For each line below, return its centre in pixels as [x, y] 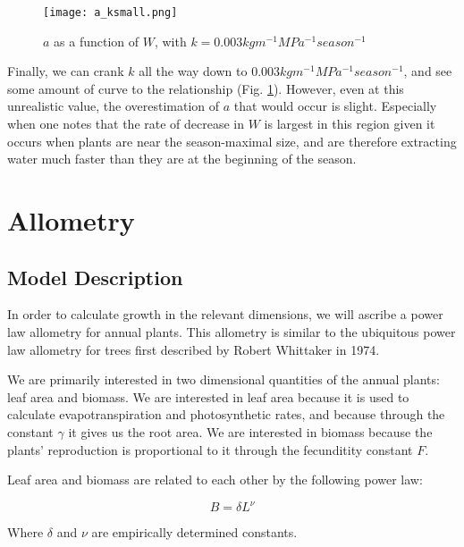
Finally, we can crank [66, 71]
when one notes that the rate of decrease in [126, 124]
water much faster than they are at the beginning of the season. [182, 159]
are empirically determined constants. [194, 532]
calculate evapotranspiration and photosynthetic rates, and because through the [226, 414]
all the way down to [193, 71]
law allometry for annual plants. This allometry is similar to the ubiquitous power [232, 331]
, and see [428, 71]
